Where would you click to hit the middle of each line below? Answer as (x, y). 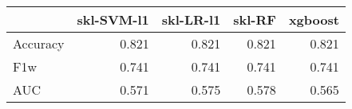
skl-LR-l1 (191, 19)
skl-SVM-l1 (113, 19)
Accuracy (39, 43)
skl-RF (255, 19)
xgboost (314, 19)
